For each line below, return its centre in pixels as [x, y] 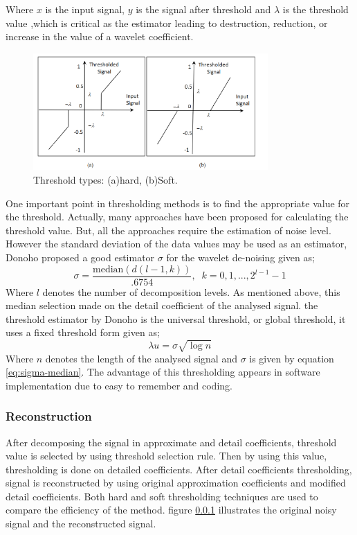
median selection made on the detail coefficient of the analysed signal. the [162, 305]
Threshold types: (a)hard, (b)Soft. [106, 179]
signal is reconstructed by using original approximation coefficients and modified [176, 483]
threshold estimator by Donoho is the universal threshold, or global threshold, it [176, 318]
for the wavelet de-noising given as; [240, 257]
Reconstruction [49, 416]
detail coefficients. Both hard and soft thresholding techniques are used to [162, 496]
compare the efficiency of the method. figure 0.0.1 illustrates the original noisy [171, 510]
